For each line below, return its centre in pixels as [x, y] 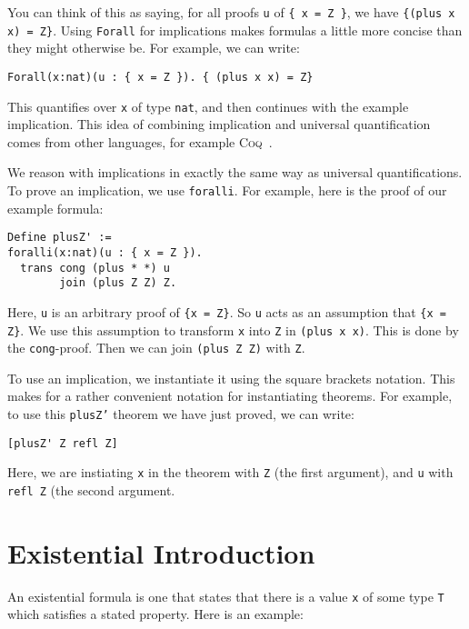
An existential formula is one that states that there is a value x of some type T [226, 596]
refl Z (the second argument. [91, 490]
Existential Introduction [161, 552]
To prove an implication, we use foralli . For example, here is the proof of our [227, 190]
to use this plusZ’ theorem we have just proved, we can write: [181, 414]
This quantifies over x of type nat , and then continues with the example [208, 106]
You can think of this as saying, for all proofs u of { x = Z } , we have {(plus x [231, 12]
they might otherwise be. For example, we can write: [154, 48]
